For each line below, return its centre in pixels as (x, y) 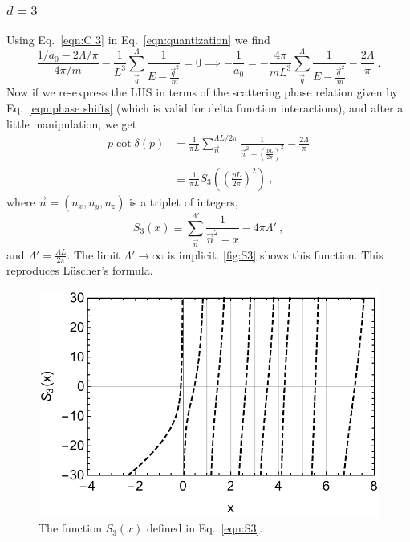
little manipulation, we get (72, 123)
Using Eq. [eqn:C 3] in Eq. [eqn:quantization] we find (138, 40)
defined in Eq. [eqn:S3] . (205, 528)
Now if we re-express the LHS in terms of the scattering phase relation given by (202, 92)
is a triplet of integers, (184, 201)
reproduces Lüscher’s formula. (80, 270)
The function (70, 528)
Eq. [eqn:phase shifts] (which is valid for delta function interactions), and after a (205, 107)
